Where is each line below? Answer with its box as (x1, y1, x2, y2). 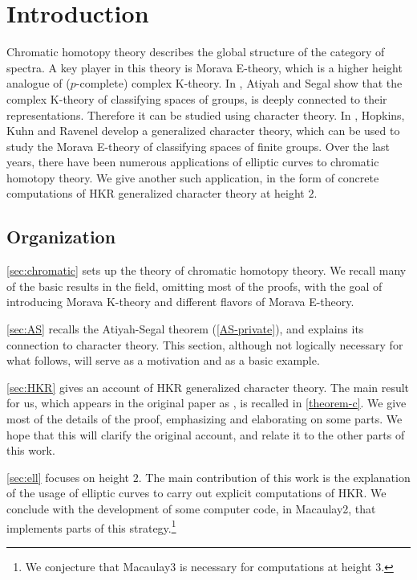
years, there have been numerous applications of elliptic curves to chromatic (6, 153, 379, 170)
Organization (6, 224, 116, 249)
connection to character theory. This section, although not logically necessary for (6, 336, 403, 353)
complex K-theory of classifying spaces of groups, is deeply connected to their (6, 90, 387, 107)
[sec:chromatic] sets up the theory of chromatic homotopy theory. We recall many (6, 262, 407, 279)
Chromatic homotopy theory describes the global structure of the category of (6, 43, 385, 60)
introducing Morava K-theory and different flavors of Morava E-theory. (6, 293, 354, 310)
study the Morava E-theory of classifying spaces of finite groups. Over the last (6, 137, 391, 154)
